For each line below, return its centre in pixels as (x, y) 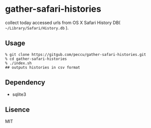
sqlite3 (19, 94)
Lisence (17, 110)
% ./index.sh (18, 63)
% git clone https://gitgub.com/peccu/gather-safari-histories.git (76, 54)
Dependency (25, 83)
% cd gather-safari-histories (36, 59)
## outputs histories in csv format (43, 67)
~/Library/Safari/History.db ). (37, 27)
